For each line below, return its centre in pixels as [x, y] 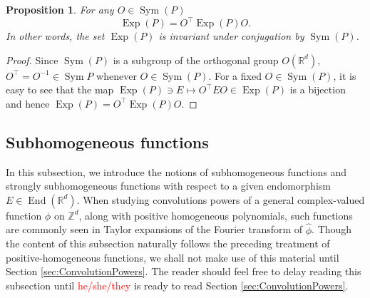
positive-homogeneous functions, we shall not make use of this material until [173, 257]
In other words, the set [55, 36]
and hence [28, 103]
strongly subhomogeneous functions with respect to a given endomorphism [168, 186]
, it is [345, 75]
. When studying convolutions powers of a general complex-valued [221, 199]
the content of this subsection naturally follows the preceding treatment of [168, 243]
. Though [332, 229]
